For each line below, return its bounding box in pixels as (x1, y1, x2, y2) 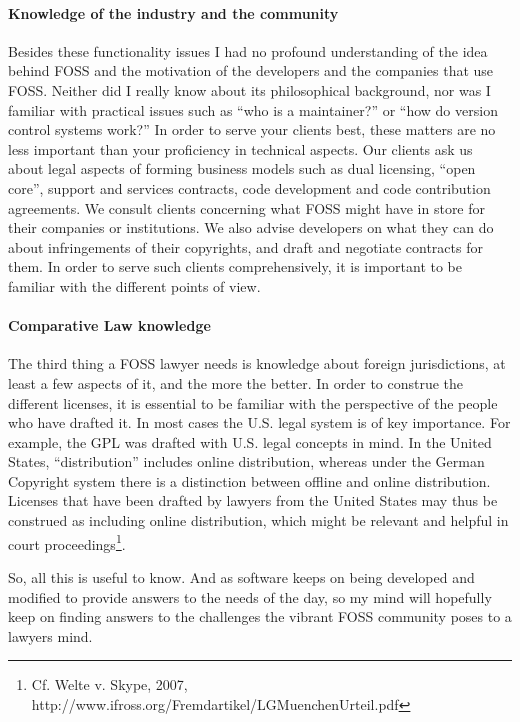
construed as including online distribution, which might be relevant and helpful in (8, 510, 509, 531)
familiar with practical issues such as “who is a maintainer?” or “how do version (8, 99, 498, 120)
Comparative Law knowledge (8, 315, 211, 336)
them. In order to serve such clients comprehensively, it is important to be (8, 256, 462, 277)
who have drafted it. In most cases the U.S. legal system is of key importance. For (8, 412, 511, 433)
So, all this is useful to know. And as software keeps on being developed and (8, 566, 475, 587)
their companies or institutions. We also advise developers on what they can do (8, 217, 494, 238)
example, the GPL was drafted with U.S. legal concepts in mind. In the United (8, 431, 492, 452)
